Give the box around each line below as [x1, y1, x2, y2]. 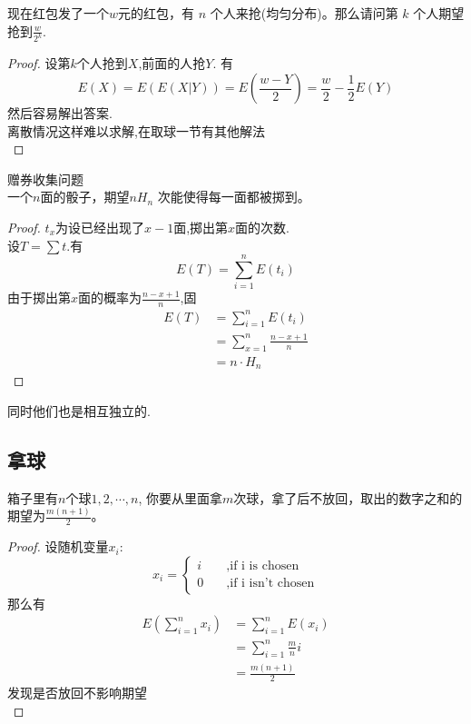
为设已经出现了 [55, 218, 145, 237]
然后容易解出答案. [7, 104, 113, 123]
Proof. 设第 [7, 54, 71, 73]
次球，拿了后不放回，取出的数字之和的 [233, 488, 463, 507]
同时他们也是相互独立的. [7, 401, 151, 420]
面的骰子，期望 [40, 187, 130, 206]
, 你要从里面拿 [138, 488, 222, 507]
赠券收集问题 [7, 169, 83, 188]
